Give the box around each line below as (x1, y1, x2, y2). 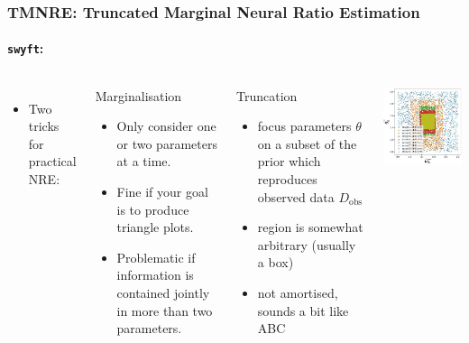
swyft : (7, 39, 44, 58)
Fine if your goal (116, 182, 208, 201)
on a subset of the (257, 134, 357, 153)
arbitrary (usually (257, 235, 356, 254)
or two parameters (116, 134, 217, 153)
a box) (257, 253, 294, 272)
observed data (257, 187, 335, 206)
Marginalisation (95, 86, 182, 105)
